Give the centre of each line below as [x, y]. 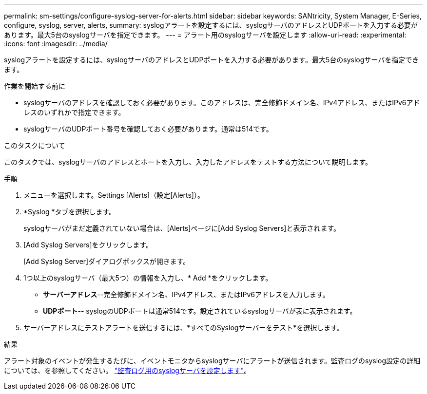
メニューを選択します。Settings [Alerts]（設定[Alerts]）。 [114, 195]
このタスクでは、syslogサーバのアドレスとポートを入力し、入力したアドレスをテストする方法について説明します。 [188, 162]
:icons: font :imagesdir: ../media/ [56, 44]
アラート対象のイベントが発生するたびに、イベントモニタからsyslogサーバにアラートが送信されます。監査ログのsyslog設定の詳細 [212, 361]
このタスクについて [35, 145]
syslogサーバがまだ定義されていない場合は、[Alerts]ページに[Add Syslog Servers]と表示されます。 [182, 228]
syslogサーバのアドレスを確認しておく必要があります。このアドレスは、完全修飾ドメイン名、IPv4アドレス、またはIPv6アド [222, 103]
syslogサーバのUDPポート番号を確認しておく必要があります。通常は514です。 [148, 129]
